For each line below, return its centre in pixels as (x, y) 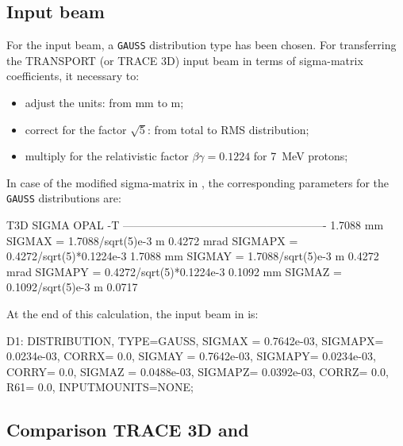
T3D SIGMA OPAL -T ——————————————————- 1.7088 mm (195, 225)
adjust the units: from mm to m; (104, 103)
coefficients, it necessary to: (73, 76)
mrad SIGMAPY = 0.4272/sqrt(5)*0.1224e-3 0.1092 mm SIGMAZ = (174, 271)
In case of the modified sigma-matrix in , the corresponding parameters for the (198, 182)
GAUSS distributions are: (64, 198)
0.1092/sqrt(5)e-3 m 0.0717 (72, 287)
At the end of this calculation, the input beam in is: (132, 314)
